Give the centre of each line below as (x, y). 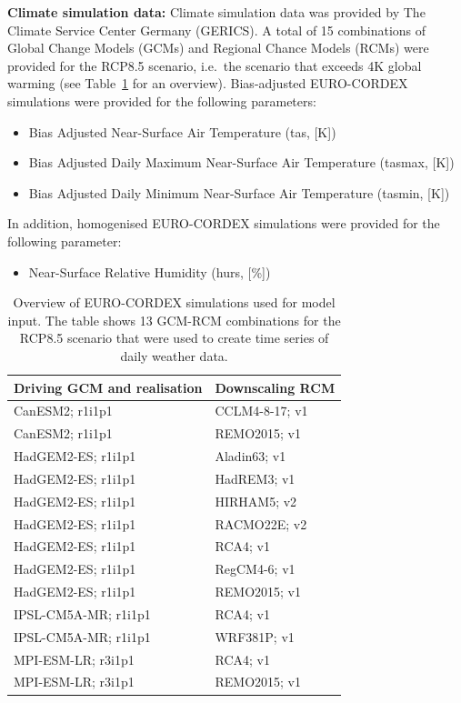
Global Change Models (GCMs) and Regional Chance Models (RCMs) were (218, 48)
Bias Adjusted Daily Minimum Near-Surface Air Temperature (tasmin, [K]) (239, 192)
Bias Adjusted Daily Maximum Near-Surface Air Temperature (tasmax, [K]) (241, 162)
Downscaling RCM (275, 387)
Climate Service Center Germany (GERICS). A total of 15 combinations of (217, 30)
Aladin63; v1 (251, 456)
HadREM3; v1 (255, 478)
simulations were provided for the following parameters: (162, 100)
